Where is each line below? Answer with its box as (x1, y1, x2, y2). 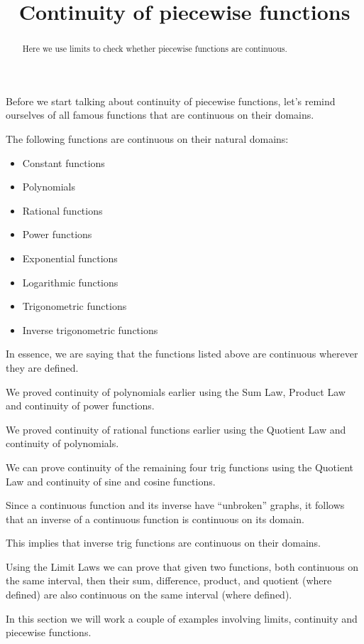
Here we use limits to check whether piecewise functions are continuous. (22, 43, 287, 55)
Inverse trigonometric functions (22, 322, 158, 337)
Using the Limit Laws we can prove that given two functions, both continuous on (6, 559, 358, 574)
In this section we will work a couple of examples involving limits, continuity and (6, 611, 358, 626)
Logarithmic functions (22, 274, 118, 289)
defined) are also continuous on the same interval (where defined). (6, 587, 292, 602)
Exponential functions (22, 250, 118, 265)
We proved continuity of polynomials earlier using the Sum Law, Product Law (6, 384, 346, 399)
